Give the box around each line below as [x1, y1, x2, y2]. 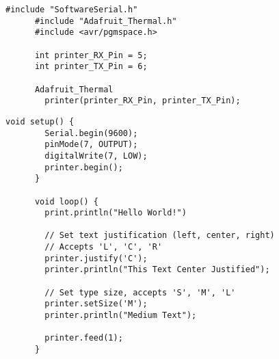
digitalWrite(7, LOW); [44, 150, 148, 161]
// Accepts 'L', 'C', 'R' [44, 242, 163, 252]
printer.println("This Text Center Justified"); [44, 265, 270, 275]
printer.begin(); [44, 162, 123, 172]
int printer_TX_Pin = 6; [34, 62, 148, 72]
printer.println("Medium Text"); [44, 310, 197, 321]
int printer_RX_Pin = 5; [34, 50, 148, 60]
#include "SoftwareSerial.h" [5, 5, 138, 14]
